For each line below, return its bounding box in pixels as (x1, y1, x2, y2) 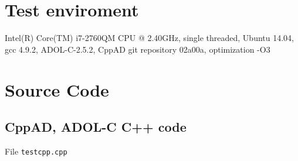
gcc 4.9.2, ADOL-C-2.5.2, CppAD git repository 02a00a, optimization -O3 (5, 43, 270, 55)
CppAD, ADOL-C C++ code (5, 118, 187, 136)
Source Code (5, 77, 109, 101)
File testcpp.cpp (5, 145, 67, 157)
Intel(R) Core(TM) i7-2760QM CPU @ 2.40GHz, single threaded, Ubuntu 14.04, (5, 32, 294, 44)
